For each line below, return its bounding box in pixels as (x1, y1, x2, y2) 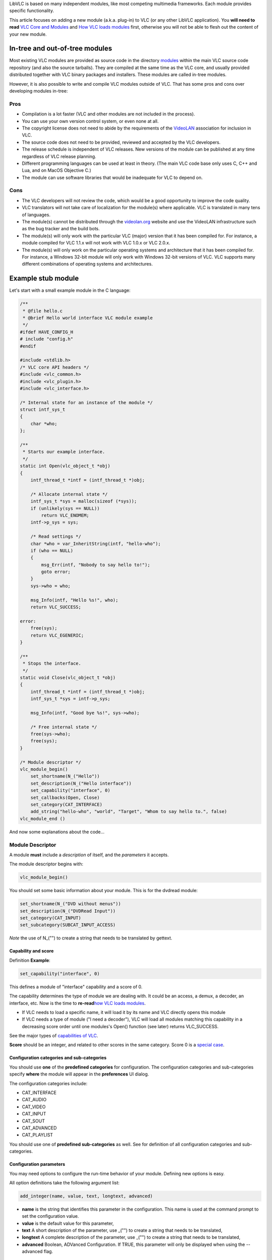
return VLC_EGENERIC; (30, 633, 84, 638)
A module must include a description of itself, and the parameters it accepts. (9, 852, 169, 858)
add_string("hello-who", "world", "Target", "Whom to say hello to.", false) (30, 809, 228, 814)
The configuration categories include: (9, 1080, 88, 1086)
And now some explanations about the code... (9, 829, 105, 835)
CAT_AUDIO (22, 1097, 47, 1103)
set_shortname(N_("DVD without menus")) (20, 901, 121, 907)
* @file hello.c (23, 308, 63, 313)
